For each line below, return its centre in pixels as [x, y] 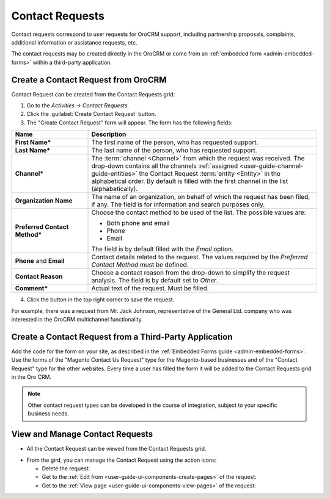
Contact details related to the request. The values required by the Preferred [200, 257]
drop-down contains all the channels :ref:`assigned [165, 166]
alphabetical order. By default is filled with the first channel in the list [190, 181]
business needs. [49, 414]
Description [109, 134]
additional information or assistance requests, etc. [74, 42]
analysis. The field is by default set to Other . [155, 281]
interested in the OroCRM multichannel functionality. [77, 319]
